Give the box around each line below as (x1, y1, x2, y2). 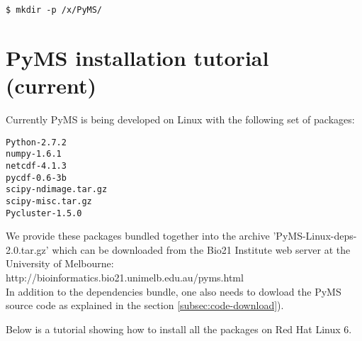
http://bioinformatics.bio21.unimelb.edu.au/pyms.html (6, 269, 244, 284)
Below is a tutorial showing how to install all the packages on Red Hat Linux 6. (6, 321, 352, 336)
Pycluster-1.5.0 (6, 208, 82, 218)
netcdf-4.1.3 (6, 160, 67, 171)
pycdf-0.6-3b (6, 172, 67, 183)
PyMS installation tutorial (6, 43, 269, 72)
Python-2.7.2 (6, 137, 67, 147)
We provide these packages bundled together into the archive (6, 228, 270, 243)
